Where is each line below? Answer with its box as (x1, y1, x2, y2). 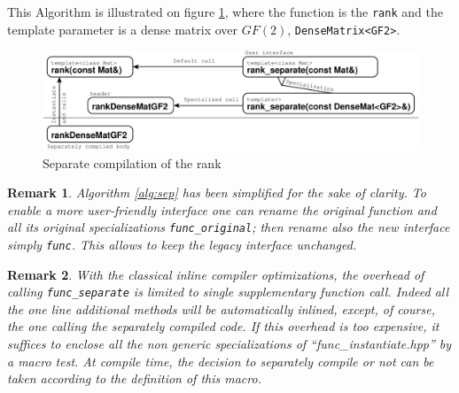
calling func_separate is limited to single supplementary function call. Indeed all (7, 282, 449, 301)
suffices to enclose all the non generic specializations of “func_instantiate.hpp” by (7, 335, 452, 353)
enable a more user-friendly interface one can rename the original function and (7, 200, 437, 219)
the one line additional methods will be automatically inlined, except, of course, (7, 299, 435, 318)
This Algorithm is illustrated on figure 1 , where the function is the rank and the (7, 3, 443, 20)
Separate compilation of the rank (43, 153, 222, 172)
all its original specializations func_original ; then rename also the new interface (7, 218, 450, 236)
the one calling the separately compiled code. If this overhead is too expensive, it (7, 317, 440, 335)
